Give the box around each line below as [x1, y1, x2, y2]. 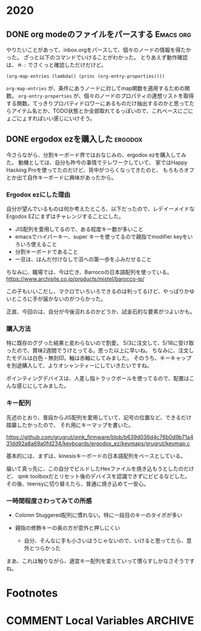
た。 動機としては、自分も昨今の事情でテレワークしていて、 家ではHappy [6, 159, 188, 166]
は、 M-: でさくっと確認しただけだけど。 [6, 61, 107, 68]
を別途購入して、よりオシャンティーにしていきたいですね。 [6, 362, 152, 369]
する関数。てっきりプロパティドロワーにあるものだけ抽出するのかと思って [6, 100, 190, 107]
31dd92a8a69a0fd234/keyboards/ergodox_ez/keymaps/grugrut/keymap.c [6, 439, 190, 447]
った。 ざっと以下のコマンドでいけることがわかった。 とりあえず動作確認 [6, 54, 188, 61]
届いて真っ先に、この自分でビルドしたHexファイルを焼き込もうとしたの [6, 465, 184, 472]
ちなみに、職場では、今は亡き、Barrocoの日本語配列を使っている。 [6, 269, 173, 276]
